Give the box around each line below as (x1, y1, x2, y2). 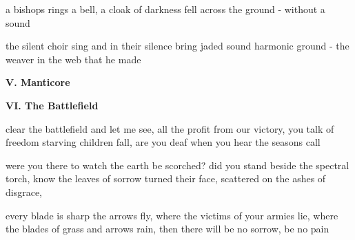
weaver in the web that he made (6, 52, 141, 66)
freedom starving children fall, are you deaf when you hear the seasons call (6, 135, 321, 149)
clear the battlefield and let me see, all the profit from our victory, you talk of (6, 121, 334, 135)
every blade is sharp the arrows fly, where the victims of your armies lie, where (6, 208, 338, 222)
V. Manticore (6, 75, 70, 89)
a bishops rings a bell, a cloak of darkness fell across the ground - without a (6, 2, 325, 16)
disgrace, (6, 184, 43, 199)
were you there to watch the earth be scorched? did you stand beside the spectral (6, 157, 349, 172)
